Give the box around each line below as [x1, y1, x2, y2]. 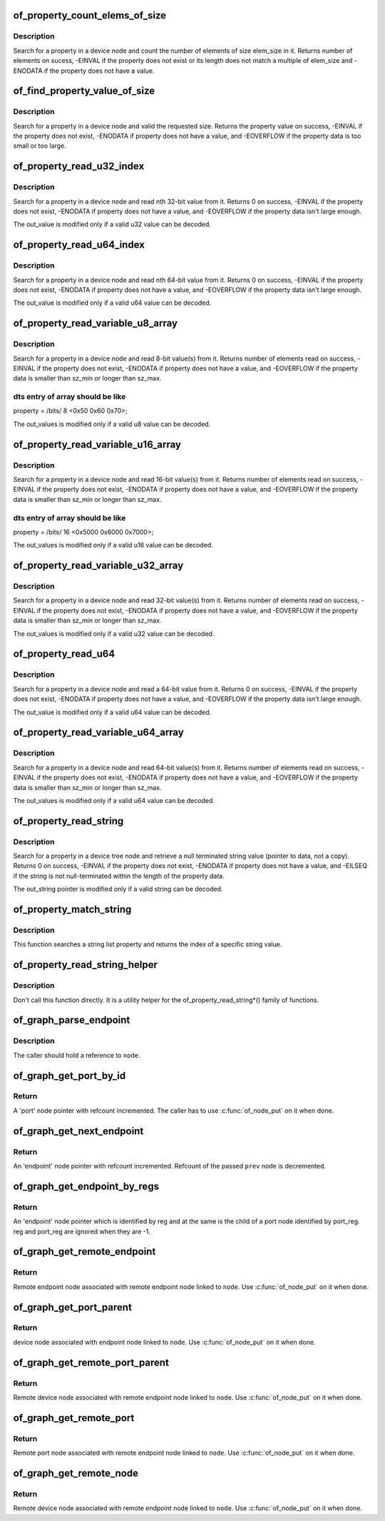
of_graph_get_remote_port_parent [13, 1356, 169, 1368]
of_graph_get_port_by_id [13, 1069, 126, 1081]
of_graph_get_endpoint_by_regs [13, 1180, 160, 1192]
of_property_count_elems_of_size [13, 9, 167, 21]
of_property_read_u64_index [13, 239, 145, 251]
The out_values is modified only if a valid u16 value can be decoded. [13, 541, 213, 550]
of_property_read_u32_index [13, 161, 145, 173]
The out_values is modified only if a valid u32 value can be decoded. [13, 629, 215, 638]
